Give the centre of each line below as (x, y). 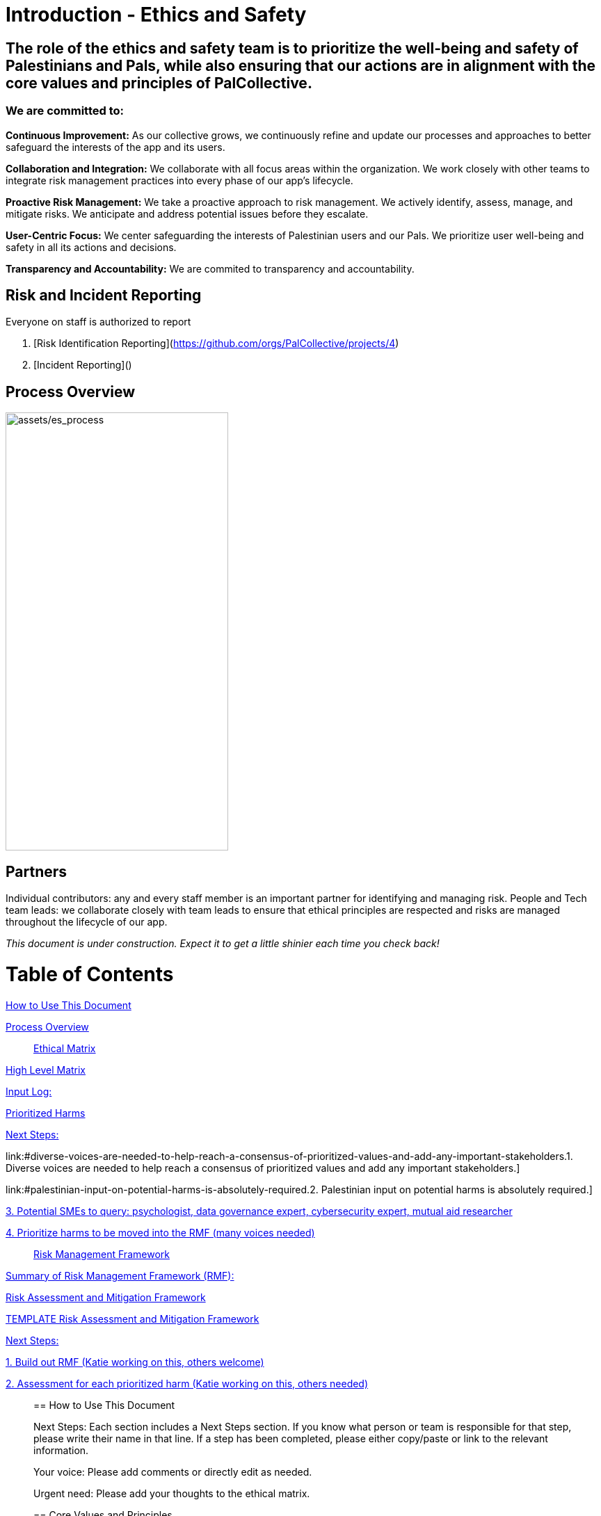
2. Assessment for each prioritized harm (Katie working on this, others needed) (187, 1383)
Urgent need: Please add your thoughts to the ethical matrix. (172, 1493)
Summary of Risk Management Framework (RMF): (120, 1275)
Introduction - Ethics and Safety (156, 15)
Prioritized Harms (46, 1113)
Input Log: (29, 1091)
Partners (37, 871)
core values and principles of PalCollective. (159, 83)
